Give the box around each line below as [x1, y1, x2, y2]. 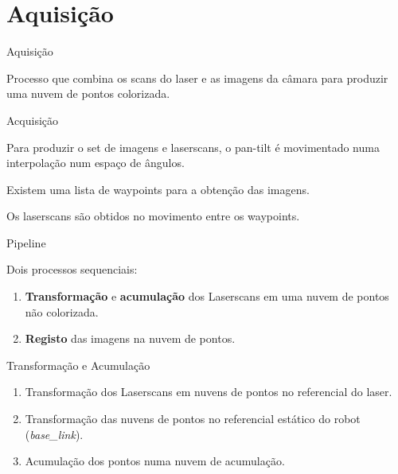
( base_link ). [25, 425, 84, 442]
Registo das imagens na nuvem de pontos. [25, 330, 236, 347]
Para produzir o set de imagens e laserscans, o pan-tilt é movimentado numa [6, 138, 380, 155]
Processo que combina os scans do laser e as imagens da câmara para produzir [6, 69, 388, 86]
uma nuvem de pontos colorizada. [6, 85, 170, 102]
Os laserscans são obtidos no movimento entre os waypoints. [6, 208, 300, 224]
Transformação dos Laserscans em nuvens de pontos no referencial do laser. [25, 383, 392, 400]
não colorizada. [25, 303, 99, 320]
